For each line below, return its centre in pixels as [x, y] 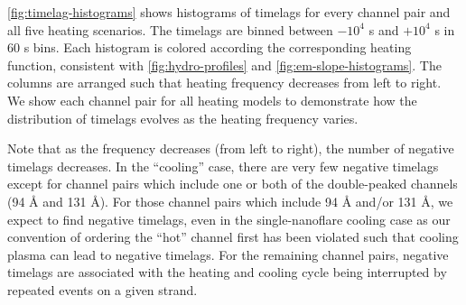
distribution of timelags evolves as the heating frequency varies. [183, 118]
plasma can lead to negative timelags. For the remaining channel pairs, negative [228, 254]
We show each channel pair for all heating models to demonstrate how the [212, 100]
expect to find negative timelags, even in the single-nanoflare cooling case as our [229, 219]
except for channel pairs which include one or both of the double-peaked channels [233, 184]
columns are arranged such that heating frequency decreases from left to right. [224, 83]
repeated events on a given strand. [103, 289]
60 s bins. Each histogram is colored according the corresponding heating [210, 47]
